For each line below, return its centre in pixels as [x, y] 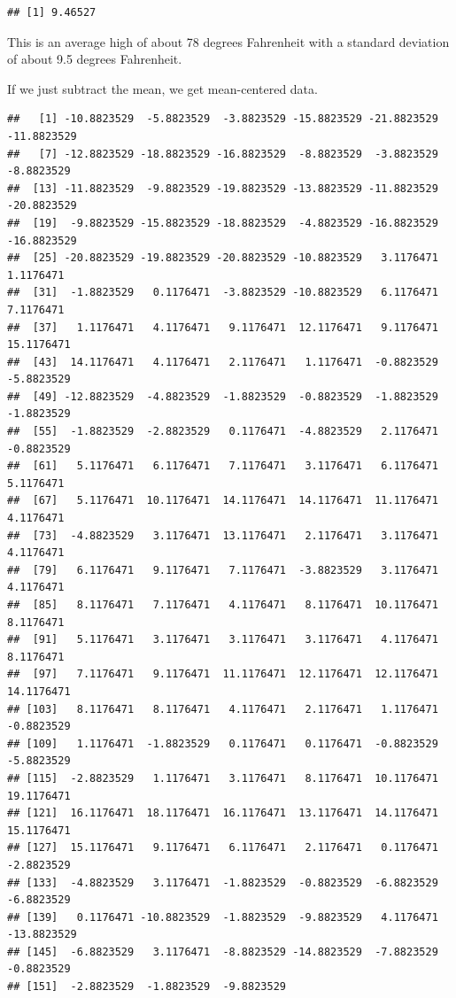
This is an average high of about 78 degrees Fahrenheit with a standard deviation [228, 41]
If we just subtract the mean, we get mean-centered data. [162, 88]
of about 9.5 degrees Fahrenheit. [95, 59]
